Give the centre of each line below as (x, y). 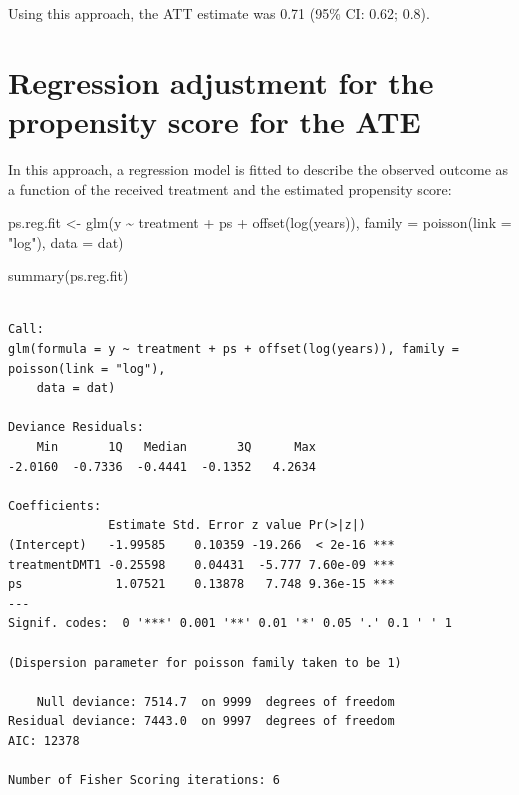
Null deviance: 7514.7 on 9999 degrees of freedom (215, 701)
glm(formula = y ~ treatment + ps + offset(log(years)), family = (234, 349)
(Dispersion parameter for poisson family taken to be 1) (205, 662)
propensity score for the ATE (214, 120)
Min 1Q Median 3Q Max (176, 447)
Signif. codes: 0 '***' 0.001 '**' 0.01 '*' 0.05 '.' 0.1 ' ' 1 (230, 623)
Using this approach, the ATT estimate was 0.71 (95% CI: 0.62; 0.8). (219, 13)
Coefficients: (55, 505)
